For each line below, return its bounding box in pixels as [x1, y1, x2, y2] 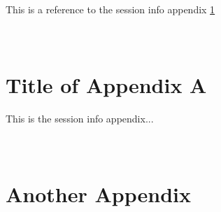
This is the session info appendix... [6, 111, 154, 125]
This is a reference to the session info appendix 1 [6, 2, 215, 16]
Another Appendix [6, 179, 191, 208]
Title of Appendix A [6, 70, 207, 99]
